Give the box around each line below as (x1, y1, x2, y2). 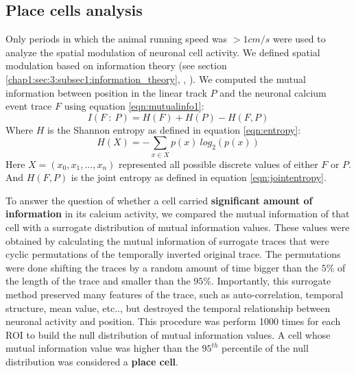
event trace (5, 99, 52, 113)
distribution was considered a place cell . (5, 354, 178, 368)
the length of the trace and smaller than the (5, 274, 191, 288)
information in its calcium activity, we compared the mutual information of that (5, 206, 350, 221)
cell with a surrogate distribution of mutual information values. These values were (5, 220, 350, 234)
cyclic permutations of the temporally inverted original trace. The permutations (5, 247, 341, 261)
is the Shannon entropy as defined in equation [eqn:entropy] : (47, 122, 301, 136)
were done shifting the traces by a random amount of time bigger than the (5, 260, 319, 274)
